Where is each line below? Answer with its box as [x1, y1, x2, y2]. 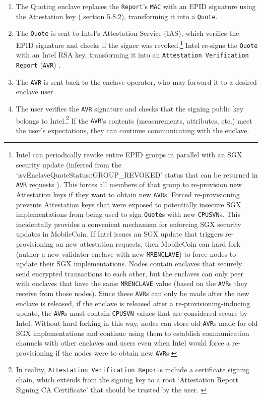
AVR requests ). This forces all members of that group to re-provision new [16, 179, 242, 190]
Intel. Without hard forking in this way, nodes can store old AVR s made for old [16, 317, 258, 328]
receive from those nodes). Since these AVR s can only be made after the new [16, 288, 249, 299]
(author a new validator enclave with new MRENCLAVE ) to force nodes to [16, 248, 236, 259]
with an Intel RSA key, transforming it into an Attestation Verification [16, 49, 249, 60]
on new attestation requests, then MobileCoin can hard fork [55, 238, 241, 249]
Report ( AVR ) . [16, 59, 61, 70]
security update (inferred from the [16, 159, 121, 169]
